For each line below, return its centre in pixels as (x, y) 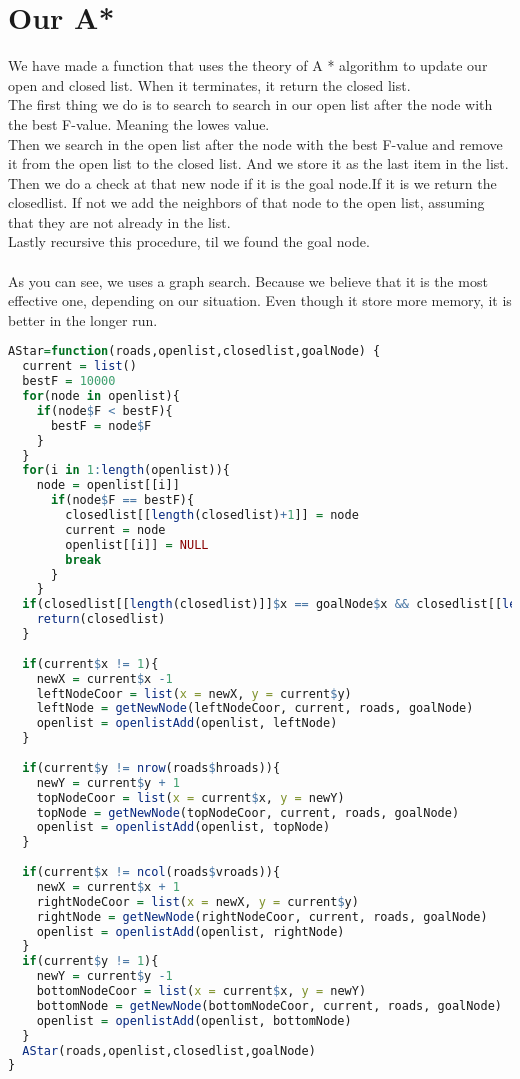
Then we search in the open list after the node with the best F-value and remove (255, 143)
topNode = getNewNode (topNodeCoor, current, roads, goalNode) (248, 812)
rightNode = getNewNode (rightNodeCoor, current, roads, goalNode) (262, 916)
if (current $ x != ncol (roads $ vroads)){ (151, 872)
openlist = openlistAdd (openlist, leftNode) (187, 723)
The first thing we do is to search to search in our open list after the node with (250, 104)
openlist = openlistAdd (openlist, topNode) (183, 827)
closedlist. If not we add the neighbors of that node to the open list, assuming (246, 202)
